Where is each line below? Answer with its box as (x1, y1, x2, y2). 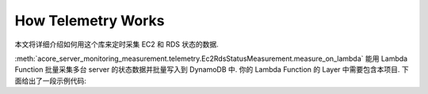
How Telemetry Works (14, 12, 165, 29)
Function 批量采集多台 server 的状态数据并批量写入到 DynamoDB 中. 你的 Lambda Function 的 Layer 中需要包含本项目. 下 (14, 65, 410, 74)
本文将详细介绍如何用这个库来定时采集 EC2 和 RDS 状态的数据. (14, 39, 220, 49)
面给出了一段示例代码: (14, 76, 87, 85)
